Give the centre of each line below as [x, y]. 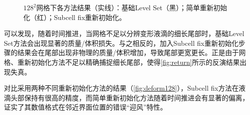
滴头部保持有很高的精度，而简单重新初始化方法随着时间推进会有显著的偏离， [126, 97]
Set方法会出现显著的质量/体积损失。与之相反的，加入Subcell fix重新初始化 [121, 43]
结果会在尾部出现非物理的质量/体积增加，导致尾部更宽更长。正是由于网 [131, 52]
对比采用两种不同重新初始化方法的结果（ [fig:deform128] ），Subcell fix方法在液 [125, 88]
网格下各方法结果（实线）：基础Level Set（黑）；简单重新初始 [132, 7]
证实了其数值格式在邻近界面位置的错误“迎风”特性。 [86, 107]
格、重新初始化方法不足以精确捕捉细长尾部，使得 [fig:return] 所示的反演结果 [122, 62]
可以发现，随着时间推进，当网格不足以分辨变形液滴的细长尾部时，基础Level [124, 33]
